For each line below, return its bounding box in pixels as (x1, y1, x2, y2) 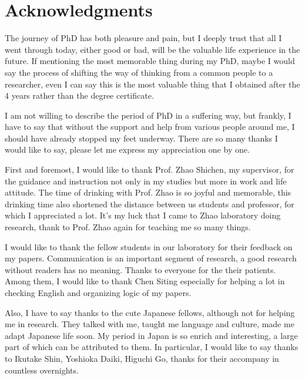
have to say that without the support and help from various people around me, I (5, 120, 295, 133)
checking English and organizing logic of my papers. (5, 287, 192, 298)
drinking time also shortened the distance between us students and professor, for (5, 197, 294, 210)
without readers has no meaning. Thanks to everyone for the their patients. (5, 263, 276, 275)
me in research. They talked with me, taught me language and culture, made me (5, 318, 294, 330)
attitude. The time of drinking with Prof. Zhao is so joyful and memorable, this (5, 186, 291, 199)
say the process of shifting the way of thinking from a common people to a (5, 66, 273, 78)
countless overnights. (5, 364, 79, 376)
